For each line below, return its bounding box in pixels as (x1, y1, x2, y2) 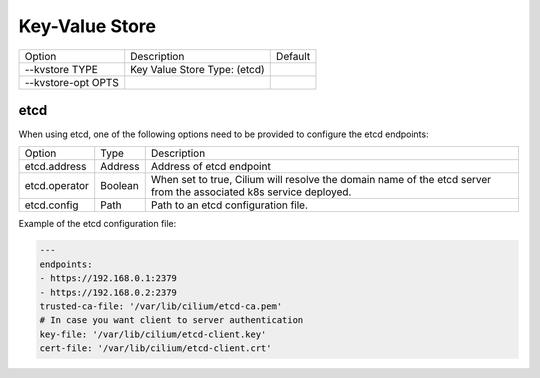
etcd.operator (24, 179, 90, 193)
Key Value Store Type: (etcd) (130, 62, 265, 76)
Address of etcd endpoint (150, 160, 272, 174)
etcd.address (24, 160, 87, 174)
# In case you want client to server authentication (39, 315, 304, 326)
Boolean (100, 179, 140, 193)
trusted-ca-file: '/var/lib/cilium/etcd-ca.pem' (39, 301, 283, 312)
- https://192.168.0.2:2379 (39, 286, 177, 298)
